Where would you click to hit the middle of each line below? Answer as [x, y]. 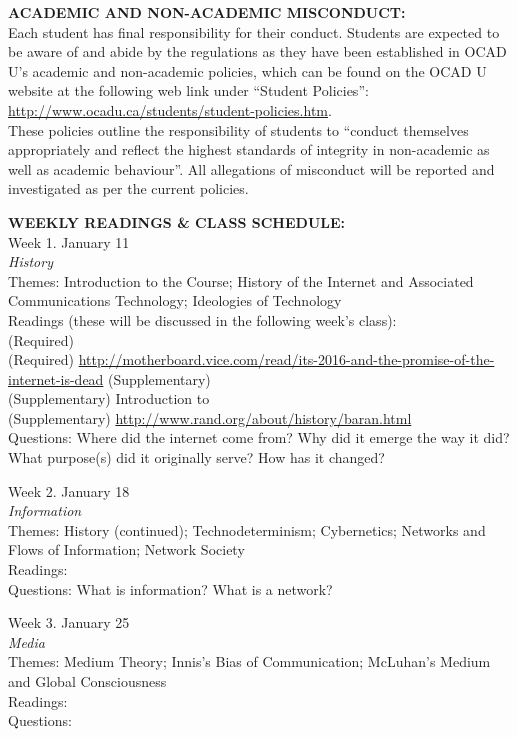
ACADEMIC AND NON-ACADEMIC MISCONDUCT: [207, 12]
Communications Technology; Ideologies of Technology [175, 300]
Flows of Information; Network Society [126, 549]
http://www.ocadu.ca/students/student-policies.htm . [170, 109]
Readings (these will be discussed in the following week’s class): [202, 319]
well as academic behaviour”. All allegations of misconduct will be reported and [251, 168]
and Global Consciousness [87, 681]
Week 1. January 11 [69, 241]
